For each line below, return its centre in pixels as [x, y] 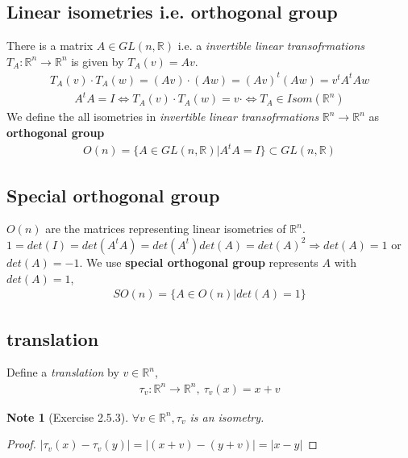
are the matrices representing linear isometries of [166, 229]
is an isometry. [227, 416]
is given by [98, 61]
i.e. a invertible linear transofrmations [271, 46]
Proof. [21, 444]
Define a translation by [63, 372]
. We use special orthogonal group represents [199, 262]
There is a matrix [50, 46]
